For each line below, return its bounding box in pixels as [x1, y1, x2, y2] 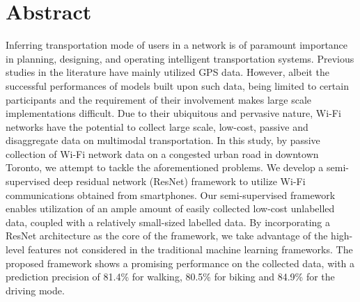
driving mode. [6, 283, 65, 297]
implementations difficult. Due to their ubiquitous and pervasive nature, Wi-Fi [6, 106, 341, 120]
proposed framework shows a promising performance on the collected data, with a [6, 255, 355, 270]
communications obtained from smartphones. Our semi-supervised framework [6, 187, 336, 202]
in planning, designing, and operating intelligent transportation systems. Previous [6, 51, 354, 65]
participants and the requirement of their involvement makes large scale [6, 92, 312, 106]
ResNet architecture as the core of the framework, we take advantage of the [6, 228, 328, 243]
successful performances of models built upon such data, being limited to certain [6, 78, 349, 93]
